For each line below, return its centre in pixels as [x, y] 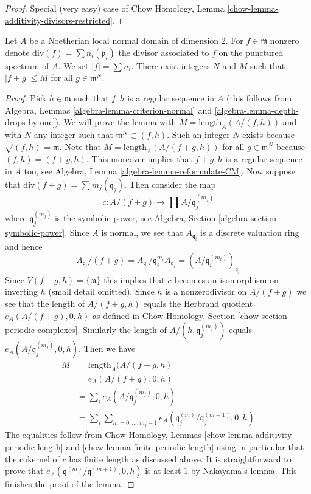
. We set [73, 65]
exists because [269, 134]
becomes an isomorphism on [226, 279]
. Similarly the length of [122, 330]
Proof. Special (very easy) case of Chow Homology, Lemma [115, 8]
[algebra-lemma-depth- [257, 110]
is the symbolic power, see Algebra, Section [135, 218]
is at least [163, 471]
